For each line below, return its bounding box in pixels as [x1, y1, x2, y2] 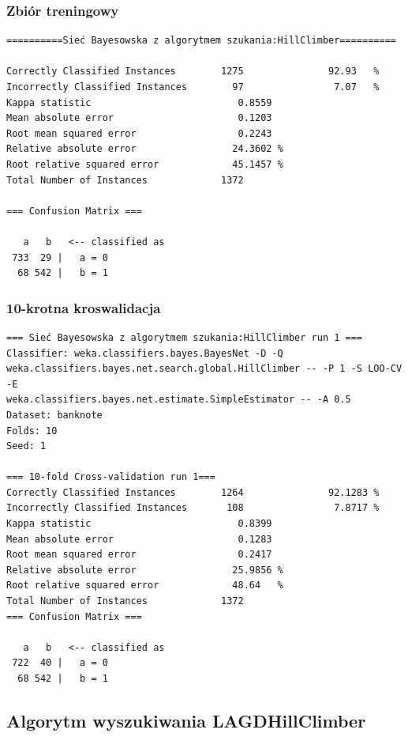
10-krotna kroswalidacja [6, 297, 161, 317]
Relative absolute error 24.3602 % [6, 143, 283, 155]
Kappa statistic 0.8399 [6, 518, 272, 530]
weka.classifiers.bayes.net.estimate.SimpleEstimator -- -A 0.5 [6, 394, 351, 406]
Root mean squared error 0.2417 [6, 549, 272, 561]
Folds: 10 [6, 425, 58, 437]
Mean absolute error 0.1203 [6, 112, 272, 124]
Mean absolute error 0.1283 [6, 533, 272, 545]
